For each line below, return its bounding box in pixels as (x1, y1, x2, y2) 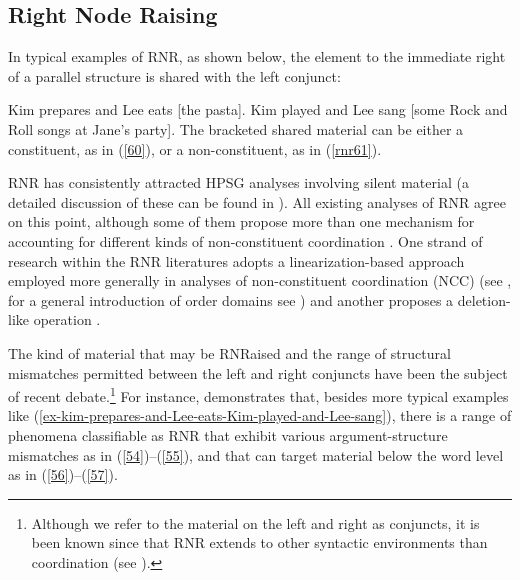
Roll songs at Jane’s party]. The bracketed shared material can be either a (8, 118, 464, 139)
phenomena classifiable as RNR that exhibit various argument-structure (8, 424, 448, 445)
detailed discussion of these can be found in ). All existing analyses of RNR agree (8, 191, 506, 212)
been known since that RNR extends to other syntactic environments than (31, 532, 488, 553)
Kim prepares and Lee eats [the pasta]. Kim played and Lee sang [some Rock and (8, 99, 508, 120)
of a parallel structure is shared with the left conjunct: (8, 65, 341, 86)
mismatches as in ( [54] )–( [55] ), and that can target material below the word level (8, 444, 504, 465)
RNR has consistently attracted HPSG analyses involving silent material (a (8, 172, 469, 193)
